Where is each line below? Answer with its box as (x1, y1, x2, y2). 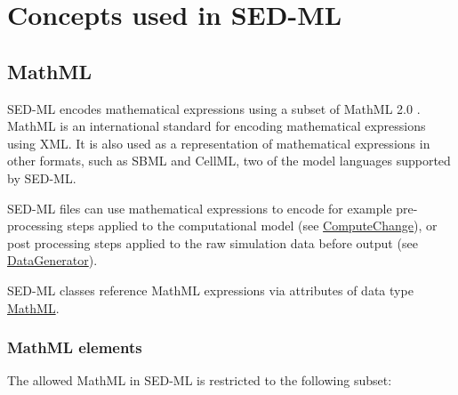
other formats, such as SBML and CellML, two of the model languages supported (7, 151, 451, 170)
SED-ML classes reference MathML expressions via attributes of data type (7, 280, 414, 299)
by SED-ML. (7, 168, 76, 187)
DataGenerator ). (7, 251, 98, 270)
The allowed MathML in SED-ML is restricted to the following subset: (7, 371, 392, 390)
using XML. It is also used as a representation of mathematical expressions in (7, 133, 430, 152)
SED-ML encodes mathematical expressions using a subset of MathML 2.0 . (7, 99, 421, 117)
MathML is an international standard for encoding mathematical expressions (7, 117, 426, 135)
